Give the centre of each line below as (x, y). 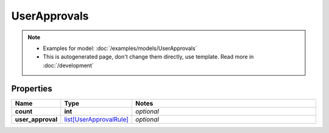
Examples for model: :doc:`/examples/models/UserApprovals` (120, 48)
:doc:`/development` (68, 65)
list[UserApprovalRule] (97, 119)
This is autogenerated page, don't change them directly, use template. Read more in (148, 57)
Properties (32, 88)
